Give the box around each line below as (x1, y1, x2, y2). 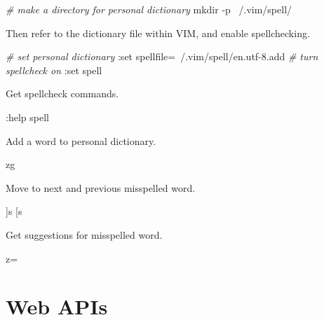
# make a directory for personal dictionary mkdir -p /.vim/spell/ (6, 2, 292, 16)
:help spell (6, 109, 49, 124)
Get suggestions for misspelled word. (6, 227, 163, 242)
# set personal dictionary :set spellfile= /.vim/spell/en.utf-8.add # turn (6, 49, 318, 64)
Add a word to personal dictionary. (6, 133, 156, 148)
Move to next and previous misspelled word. (6, 180, 196, 195)
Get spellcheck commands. (6, 86, 119, 101)
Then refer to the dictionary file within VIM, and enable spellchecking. (6, 25, 310, 40)
